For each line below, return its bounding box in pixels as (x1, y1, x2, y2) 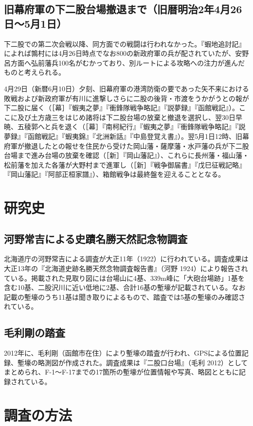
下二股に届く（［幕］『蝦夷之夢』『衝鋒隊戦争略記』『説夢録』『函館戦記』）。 (4, 102, 239, 113)
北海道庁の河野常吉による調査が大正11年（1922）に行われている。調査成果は (4, 254, 249, 264)
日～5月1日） (4, 16, 67, 31)
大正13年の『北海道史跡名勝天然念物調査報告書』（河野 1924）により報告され (4, 263, 248, 273)
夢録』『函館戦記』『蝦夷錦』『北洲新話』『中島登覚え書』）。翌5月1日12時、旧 (4, 131, 242, 141)
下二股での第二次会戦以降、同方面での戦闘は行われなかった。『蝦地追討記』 (4, 38, 246, 49)
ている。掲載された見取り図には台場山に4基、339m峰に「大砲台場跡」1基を (4, 273, 245, 283)
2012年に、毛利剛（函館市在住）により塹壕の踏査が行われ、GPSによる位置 (4, 348, 242, 358)
